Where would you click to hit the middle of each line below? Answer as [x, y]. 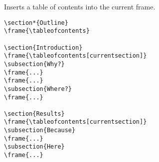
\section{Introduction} [43, 47]
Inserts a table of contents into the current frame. [80, 6]
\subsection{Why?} [34, 64]
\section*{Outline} [36, 23]
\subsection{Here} [34, 147]
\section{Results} [34, 114]
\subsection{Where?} [38, 89]
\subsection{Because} [40, 130]
